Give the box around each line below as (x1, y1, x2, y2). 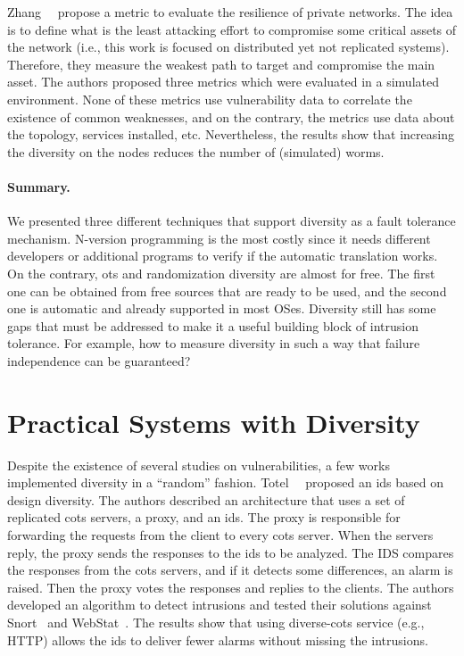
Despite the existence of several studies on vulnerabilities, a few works (7, 455, 390, 474)
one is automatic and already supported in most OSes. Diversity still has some (7, 299, 436, 318)
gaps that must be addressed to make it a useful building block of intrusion (7, 316, 419, 335)
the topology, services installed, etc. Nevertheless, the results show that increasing (7, 125, 454, 144)
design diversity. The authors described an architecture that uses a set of (7, 490, 405, 509)
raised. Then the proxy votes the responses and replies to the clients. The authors (7, 577, 454, 596)
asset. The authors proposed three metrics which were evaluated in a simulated (7, 72, 439, 91)
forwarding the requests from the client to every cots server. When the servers (7, 525, 434, 544)
